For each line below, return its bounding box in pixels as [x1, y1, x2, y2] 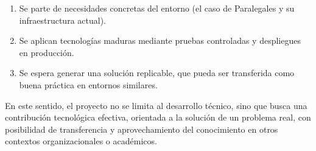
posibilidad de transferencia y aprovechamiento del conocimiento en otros [5, 122, 278, 135]
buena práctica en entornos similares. [19, 78, 158, 91]
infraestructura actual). [19, 13, 106, 26]
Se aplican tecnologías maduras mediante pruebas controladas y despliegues [19, 34, 301, 47]
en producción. [19, 46, 74, 58]
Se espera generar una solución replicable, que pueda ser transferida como [19, 66, 295, 79]
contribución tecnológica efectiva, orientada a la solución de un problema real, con [5, 111, 311, 124]
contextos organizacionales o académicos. [5, 135, 157, 147]
